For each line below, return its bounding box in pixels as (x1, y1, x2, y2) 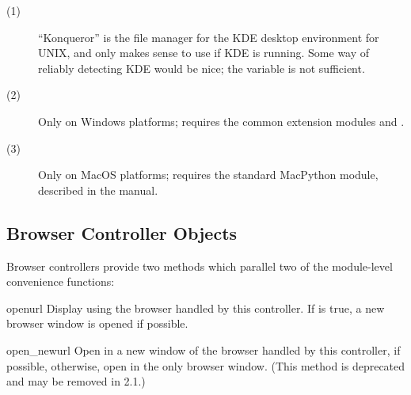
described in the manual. (38, 181, 158, 198)
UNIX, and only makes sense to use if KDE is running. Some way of (38, 44, 370, 61)
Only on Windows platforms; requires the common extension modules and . (38, 112, 405, 129)
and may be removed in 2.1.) (6, 373, 146, 389)
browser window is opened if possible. (6, 315, 188, 332)
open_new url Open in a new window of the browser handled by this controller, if (6, 341, 401, 358)
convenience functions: (6, 273, 115, 290)
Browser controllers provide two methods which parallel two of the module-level (6, 257, 393, 274)
